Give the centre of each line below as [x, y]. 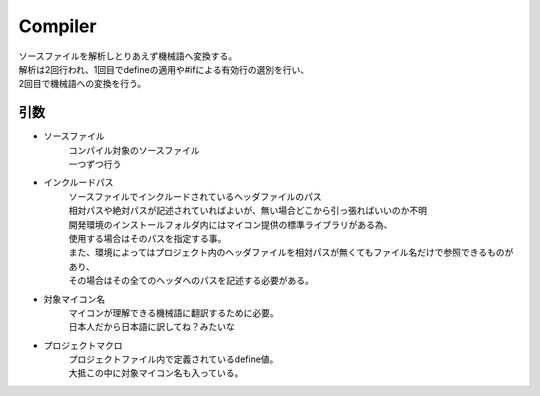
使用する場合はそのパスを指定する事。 [147, 238]
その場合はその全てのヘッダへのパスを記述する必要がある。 [191, 281]
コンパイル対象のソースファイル [134, 150]
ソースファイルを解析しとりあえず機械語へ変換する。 [128, 56]
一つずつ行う [95, 164]
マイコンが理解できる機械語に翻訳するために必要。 [173, 312]
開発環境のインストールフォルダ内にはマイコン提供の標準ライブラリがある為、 [230, 224]
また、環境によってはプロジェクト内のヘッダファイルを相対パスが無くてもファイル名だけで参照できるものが [291, 252]
